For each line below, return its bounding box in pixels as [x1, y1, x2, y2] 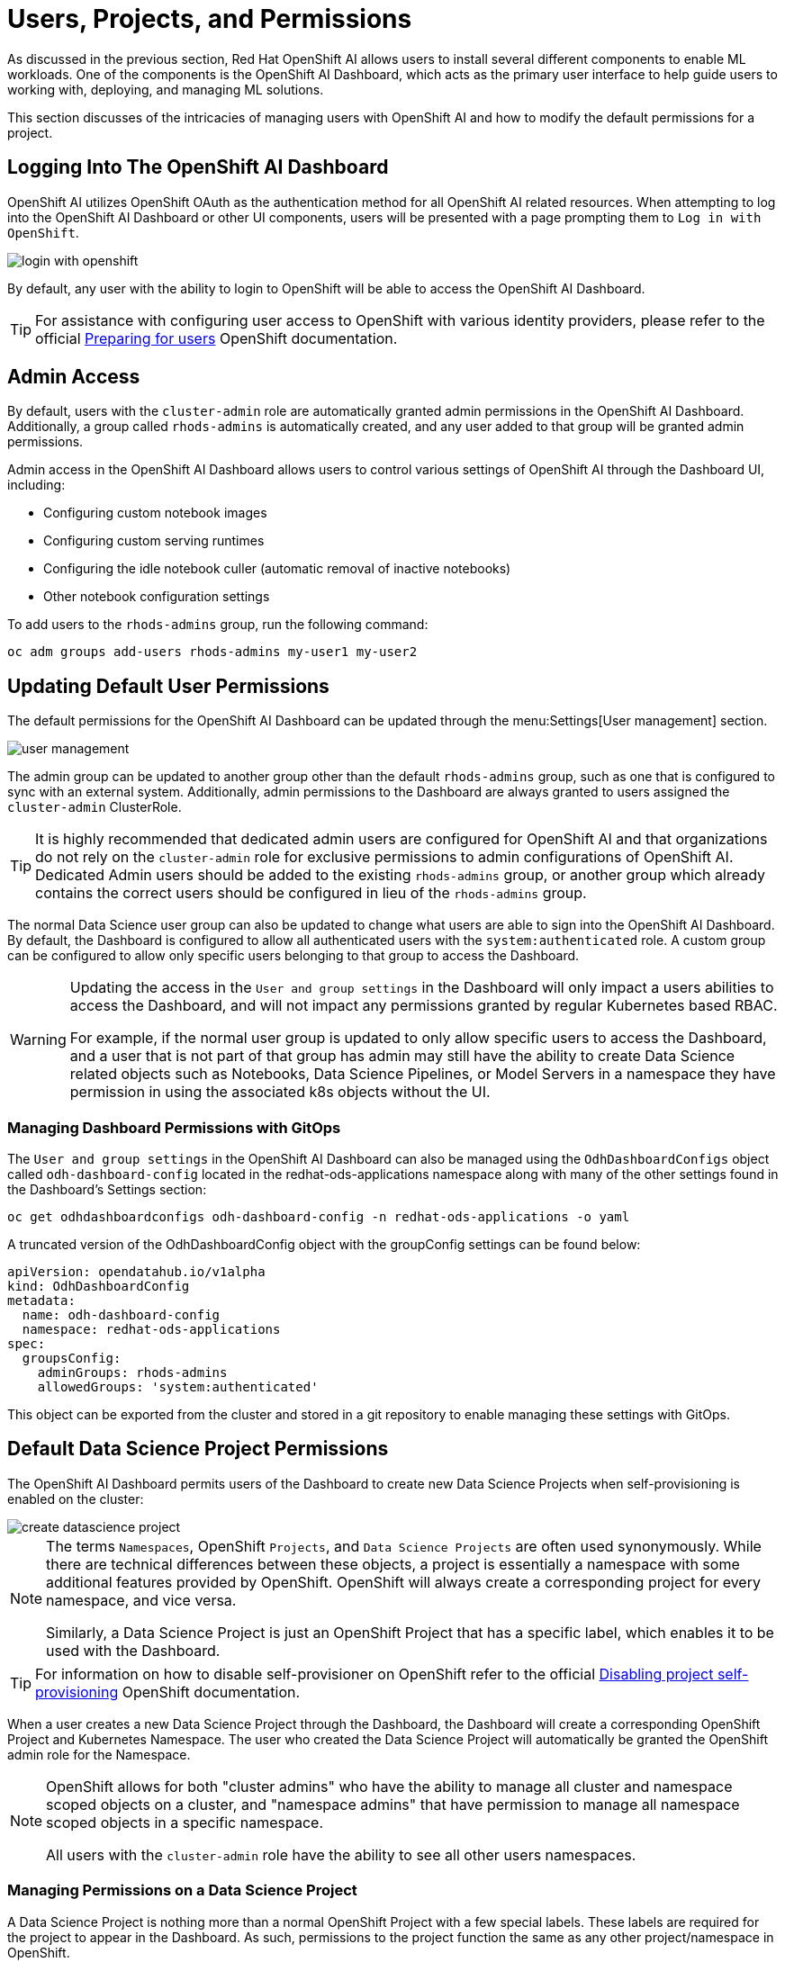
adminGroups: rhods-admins [37, 1365, 228, 1381]
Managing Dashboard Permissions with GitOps [7, 1118, 341, 1137]
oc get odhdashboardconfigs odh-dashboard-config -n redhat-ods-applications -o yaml [7, 1210, 630, 1225]
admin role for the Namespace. [7, 1746, 191, 1762]
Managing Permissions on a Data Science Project [7, 1881, 357, 1900]
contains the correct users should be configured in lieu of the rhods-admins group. [35, 884, 587, 903]
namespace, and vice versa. [46, 1590, 237, 1609]
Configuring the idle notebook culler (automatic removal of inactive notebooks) [43, 561, 511, 577]
